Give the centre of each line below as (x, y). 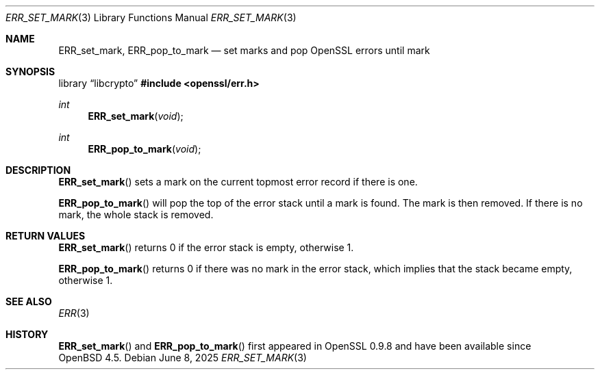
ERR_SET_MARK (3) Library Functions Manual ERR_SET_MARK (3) (151, 17)
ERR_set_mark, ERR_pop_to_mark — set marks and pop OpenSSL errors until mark (244, 50)
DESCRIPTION (38, 170)
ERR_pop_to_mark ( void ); (145, 149)
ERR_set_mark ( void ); (136, 116)
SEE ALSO (29, 301)
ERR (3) (74, 313)
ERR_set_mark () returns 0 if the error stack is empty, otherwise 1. (206, 247)
